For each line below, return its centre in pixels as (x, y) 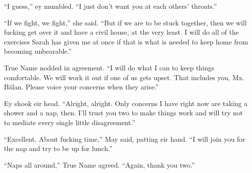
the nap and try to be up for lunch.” (58, 148)
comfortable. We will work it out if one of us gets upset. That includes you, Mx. (124, 77)
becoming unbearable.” (38, 51)
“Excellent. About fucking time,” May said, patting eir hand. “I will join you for (125, 139)
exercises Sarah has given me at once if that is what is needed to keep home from (126, 41)
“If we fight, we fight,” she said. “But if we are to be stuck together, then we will (126, 22)
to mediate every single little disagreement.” (70, 122)
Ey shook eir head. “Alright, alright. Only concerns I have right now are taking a (126, 103)
